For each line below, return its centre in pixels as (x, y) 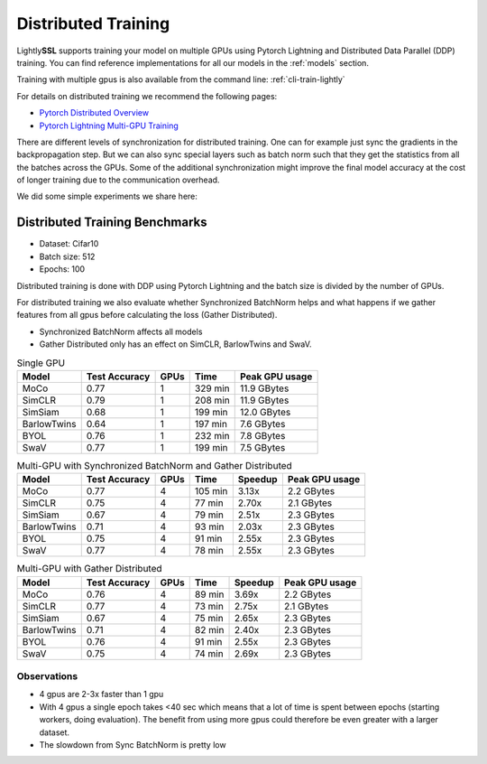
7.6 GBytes (262, 424)
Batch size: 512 (67, 256)
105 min (211, 491)
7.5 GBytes (262, 447)
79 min (209, 515)
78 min (209, 551)
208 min (212, 400)
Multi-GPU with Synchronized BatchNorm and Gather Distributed (154, 466)
